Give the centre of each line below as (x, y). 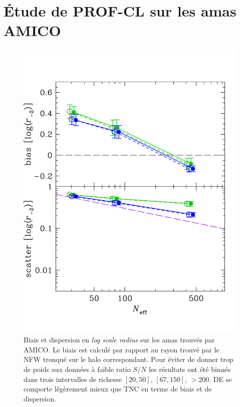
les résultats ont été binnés (190, 369)
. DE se (220, 379)
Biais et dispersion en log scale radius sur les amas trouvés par (119, 340)
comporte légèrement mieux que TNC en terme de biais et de (118, 389)
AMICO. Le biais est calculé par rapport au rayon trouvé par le (122, 349)
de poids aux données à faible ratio (77, 369)
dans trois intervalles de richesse (73, 379)
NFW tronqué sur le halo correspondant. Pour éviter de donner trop (129, 359)
